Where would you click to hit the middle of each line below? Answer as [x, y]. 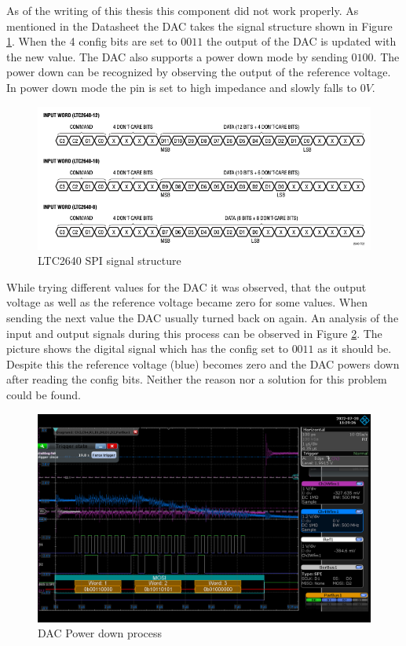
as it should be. [355, 349]
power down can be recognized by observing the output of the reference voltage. [199, 72]
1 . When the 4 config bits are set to [92, 41]
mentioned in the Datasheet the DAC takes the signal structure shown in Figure [199, 26]
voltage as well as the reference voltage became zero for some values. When [187, 302]
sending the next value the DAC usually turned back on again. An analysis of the [203, 317]
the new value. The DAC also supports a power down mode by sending [177, 56]
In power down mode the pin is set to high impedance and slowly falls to [181, 87]
